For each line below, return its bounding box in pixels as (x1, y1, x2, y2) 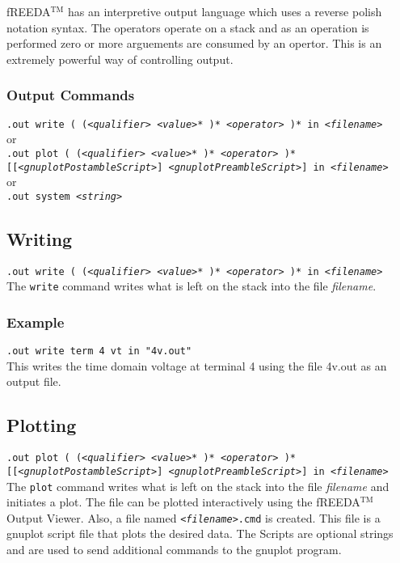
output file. (6, 373, 61, 390)
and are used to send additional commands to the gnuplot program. (6, 541, 342, 557)
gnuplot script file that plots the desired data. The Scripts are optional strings (6, 525, 394, 542)
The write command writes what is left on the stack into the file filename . (6, 277, 377, 294)
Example (6, 311, 65, 332)
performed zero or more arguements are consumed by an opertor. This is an (6, 35, 382, 52)
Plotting (6, 413, 77, 438)
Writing (6, 226, 73, 251)
